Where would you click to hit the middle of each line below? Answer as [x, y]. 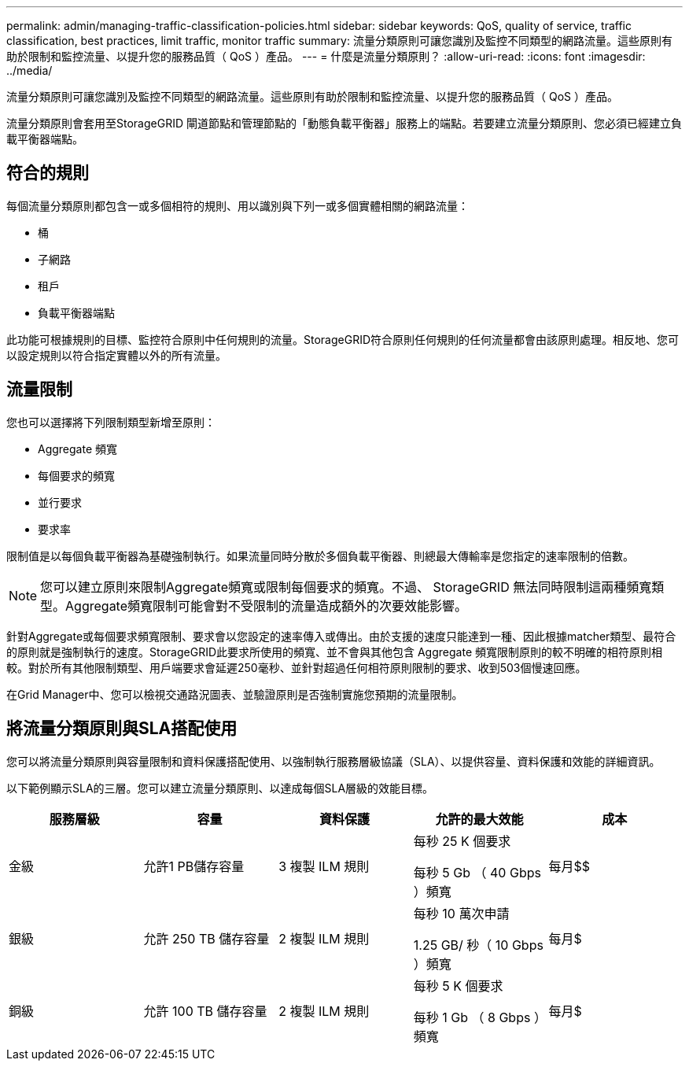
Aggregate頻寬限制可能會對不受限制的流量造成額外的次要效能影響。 [267, 605]
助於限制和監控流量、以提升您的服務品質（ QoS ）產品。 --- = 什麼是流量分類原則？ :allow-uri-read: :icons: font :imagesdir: [326, 56]
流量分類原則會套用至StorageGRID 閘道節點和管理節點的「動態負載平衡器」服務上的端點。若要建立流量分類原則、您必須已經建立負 [344, 123]
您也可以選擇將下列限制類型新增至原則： [111, 422]
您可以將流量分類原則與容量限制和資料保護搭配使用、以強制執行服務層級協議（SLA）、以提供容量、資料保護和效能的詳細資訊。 [333, 761]
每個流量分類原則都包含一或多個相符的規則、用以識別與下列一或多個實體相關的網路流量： [238, 205]
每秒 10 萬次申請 [461, 913]
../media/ [29, 70]
